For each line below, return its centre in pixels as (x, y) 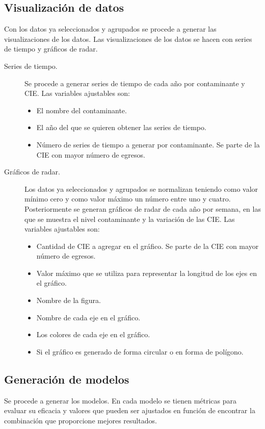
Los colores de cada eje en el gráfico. (93, 334)
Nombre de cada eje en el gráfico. (88, 317)
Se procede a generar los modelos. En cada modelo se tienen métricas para (121, 400)
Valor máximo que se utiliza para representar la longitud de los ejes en (147, 273)
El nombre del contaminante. (82, 110)
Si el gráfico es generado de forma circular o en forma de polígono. (140, 351)
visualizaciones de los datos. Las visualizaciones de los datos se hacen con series (128, 39)
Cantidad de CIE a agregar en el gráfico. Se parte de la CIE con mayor (148, 246)
